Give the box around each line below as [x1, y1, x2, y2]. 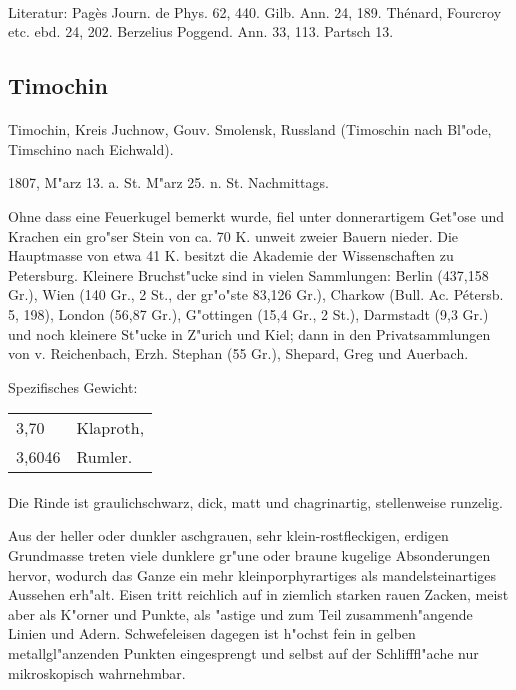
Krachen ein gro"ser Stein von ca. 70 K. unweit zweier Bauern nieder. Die [8, 225, 459, 246]
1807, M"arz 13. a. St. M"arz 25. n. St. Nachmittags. [8, 172, 329, 193]
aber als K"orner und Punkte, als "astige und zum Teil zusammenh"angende [8, 603, 473, 624]
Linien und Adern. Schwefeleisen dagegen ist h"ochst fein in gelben [8, 623, 416, 644]
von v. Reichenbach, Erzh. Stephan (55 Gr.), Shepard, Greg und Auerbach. [8, 343, 469, 364]
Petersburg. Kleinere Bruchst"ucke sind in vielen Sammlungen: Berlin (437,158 [8, 264, 489, 285]
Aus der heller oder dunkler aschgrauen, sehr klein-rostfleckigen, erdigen [8, 525, 449, 546]
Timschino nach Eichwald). [8, 138, 174, 159]
